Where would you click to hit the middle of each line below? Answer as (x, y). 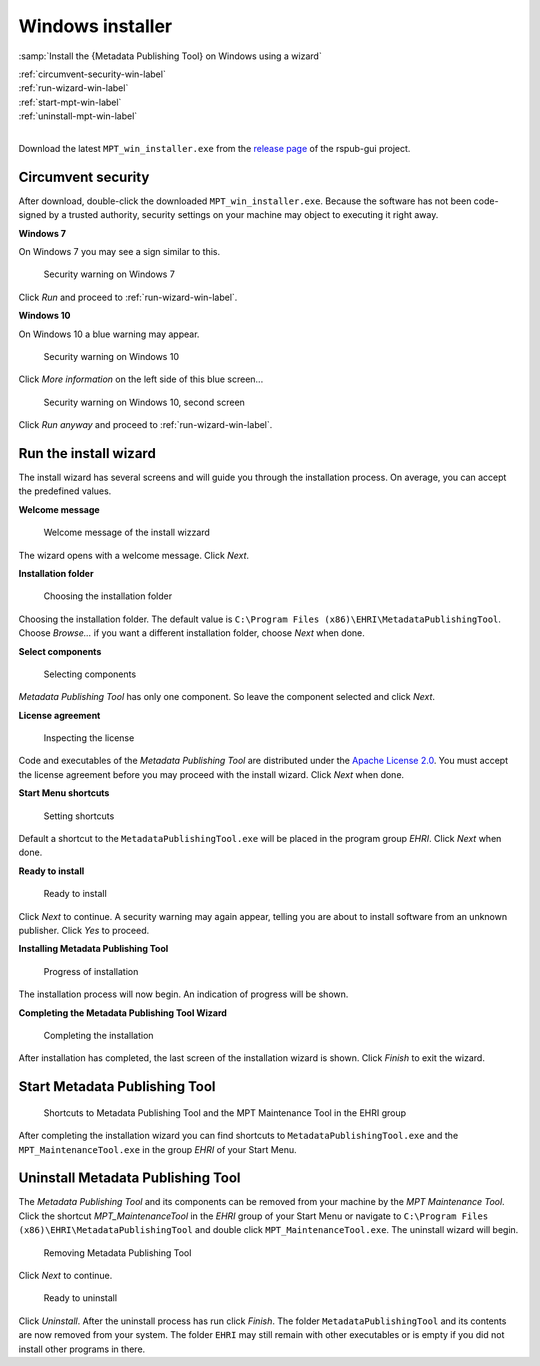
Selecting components (90, 674)
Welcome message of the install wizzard (126, 532)
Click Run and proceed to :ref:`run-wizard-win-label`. (128, 297)
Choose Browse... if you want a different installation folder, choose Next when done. (191, 633)
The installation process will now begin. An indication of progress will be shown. (183, 994)
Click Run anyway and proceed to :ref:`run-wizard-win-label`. (145, 425)
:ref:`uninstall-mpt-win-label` (78, 116)
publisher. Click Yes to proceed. (84, 930)
